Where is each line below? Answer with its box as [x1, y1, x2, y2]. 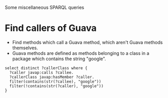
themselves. [12, 45, 38, 51]
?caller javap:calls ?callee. [9, 70, 74, 75]
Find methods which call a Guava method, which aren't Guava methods [12, 39, 163, 45]
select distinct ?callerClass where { [5, 65, 88, 71]
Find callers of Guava [5, 23, 97, 34]
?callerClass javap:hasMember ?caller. [9, 74, 95, 80]
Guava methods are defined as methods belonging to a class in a [12, 50, 150, 56]
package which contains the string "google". [12, 55, 106, 62]
